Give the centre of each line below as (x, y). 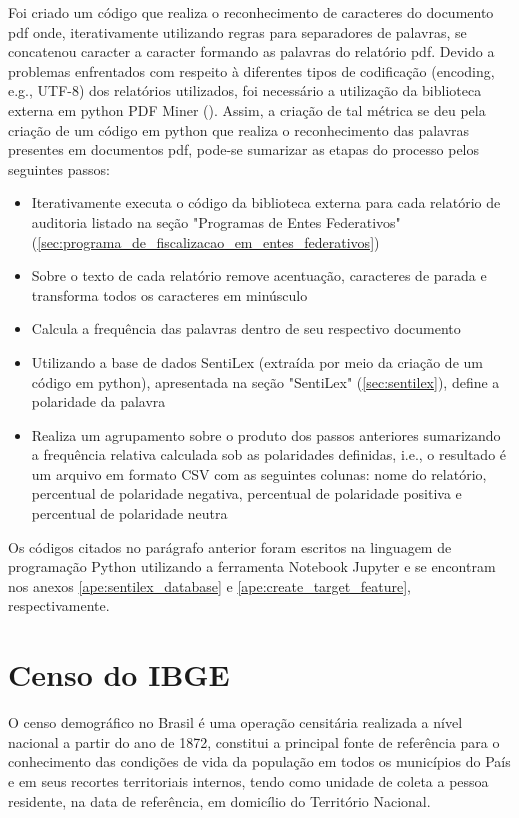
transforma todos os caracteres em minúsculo (169, 294)
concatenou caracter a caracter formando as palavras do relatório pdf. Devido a (251, 51)
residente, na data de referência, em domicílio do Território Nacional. (219, 800)
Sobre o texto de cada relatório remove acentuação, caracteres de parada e (259, 275)
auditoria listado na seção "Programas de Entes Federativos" (216, 221)
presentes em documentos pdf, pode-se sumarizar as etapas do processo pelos (244, 149)
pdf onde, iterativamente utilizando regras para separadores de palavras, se (237, 31)
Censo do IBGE (119, 674)
